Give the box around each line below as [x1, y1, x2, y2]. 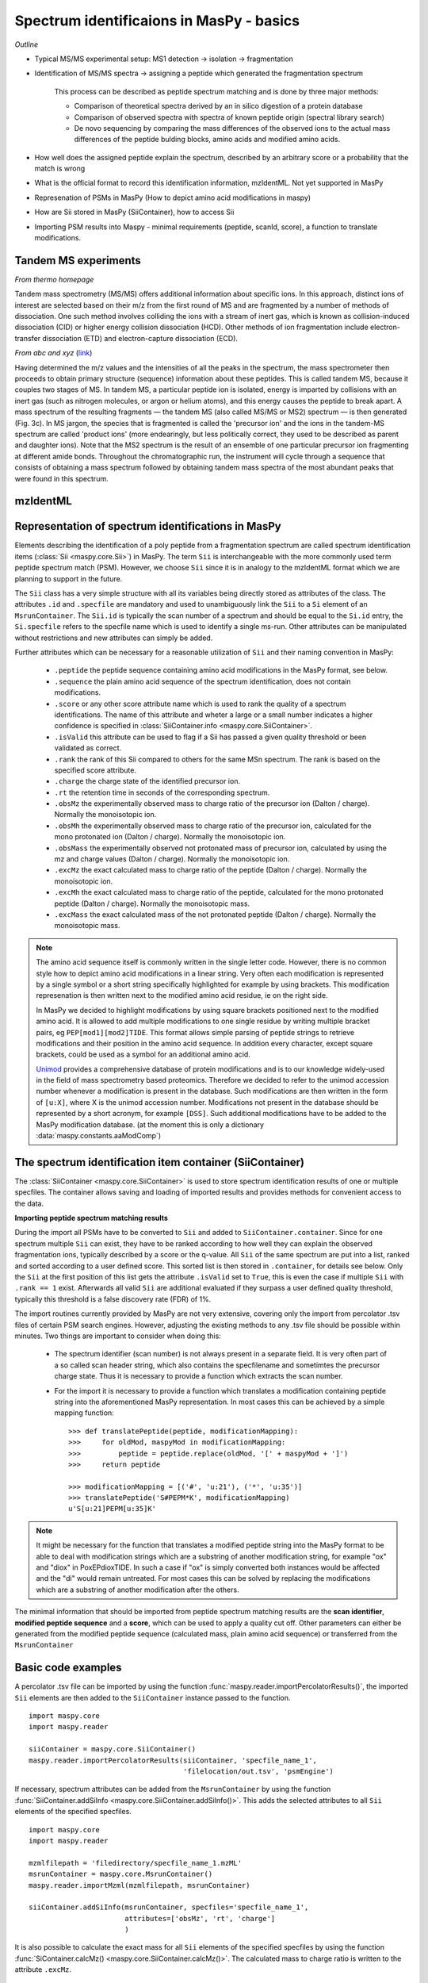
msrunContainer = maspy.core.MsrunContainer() [29, 1870, 213, 1879]
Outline [14, 40, 39, 49]
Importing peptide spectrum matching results [14, 1214, 168, 1223]
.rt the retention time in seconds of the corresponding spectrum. [54, 788, 270, 797]
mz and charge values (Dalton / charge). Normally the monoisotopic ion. [54, 854, 290, 864]
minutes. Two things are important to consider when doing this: [14, 1331, 221, 1341]
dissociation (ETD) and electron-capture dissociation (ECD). [42, 333, 238, 343]
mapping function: [54, 1408, 114, 1417]
